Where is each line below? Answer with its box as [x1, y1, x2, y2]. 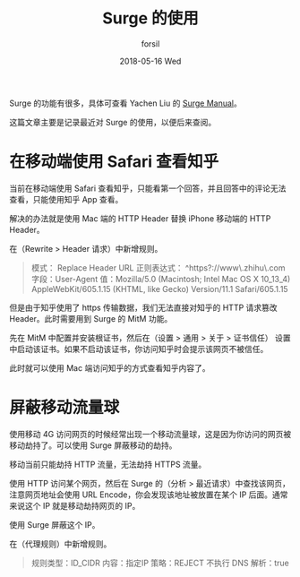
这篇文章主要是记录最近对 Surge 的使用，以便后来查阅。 [9, 116, 217, 127]
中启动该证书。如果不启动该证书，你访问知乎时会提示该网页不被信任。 [9, 343, 269, 354]
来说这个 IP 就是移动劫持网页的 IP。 [9, 500, 141, 511]
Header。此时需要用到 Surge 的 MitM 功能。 [9, 313, 173, 323]
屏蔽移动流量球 [9, 398, 120, 418]
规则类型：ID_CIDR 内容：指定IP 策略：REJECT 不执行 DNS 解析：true [30, 557, 289, 568]
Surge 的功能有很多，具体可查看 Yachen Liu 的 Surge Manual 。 [9, 98, 242, 108]
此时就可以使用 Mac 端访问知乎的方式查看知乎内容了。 [9, 362, 210, 373]
